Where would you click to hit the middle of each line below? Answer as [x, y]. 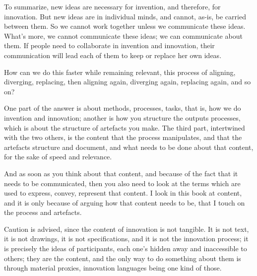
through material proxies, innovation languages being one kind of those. [113, 268]
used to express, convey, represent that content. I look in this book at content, [123, 193]
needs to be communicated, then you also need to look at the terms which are [122, 183]
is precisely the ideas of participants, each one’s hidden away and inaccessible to [126, 248]
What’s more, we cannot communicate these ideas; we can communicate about [123, 35]
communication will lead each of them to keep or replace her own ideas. [113, 55]
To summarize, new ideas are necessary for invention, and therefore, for [112, 6]
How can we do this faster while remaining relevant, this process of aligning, [120, 72]
